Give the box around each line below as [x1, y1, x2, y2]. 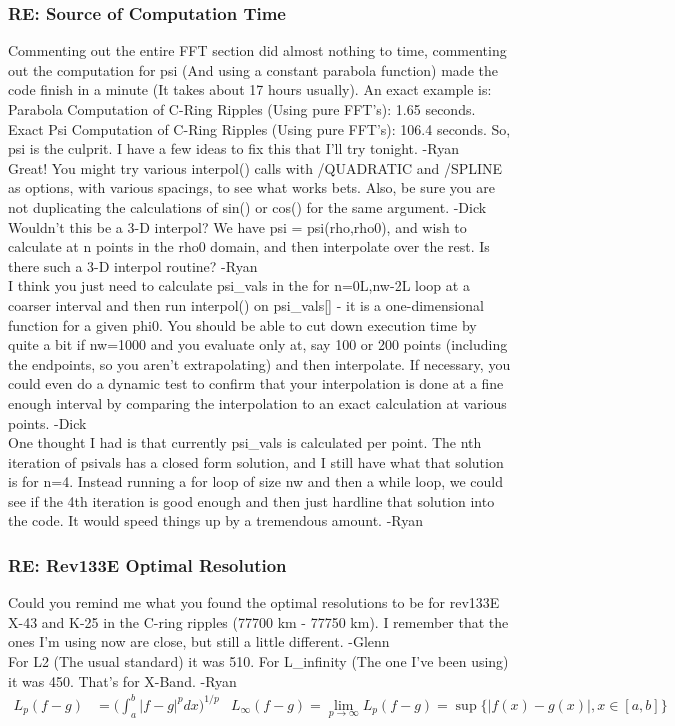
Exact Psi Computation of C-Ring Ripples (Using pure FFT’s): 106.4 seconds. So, [8, 118, 511, 139]
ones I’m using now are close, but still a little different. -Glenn [8, 631, 390, 652]
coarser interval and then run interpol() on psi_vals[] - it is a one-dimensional [8, 294, 484, 315]
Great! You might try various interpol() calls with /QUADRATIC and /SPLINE [8, 157, 503, 178]
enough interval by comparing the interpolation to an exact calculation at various [8, 392, 507, 413]
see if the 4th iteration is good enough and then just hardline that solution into [8, 490, 495, 511]
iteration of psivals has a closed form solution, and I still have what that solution [8, 451, 504, 472]
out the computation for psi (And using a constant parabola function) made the [8, 59, 498, 80]
